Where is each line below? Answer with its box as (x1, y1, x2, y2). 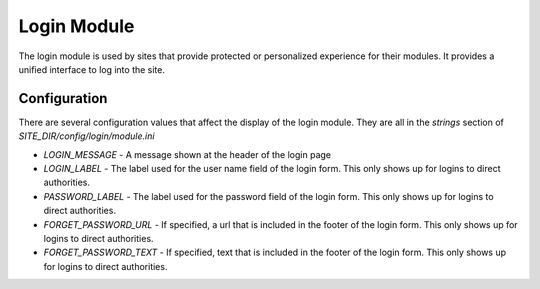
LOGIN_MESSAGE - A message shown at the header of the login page (43, 148, 332, 160)
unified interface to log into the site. (18, 63, 165, 75)
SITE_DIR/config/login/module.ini (18, 130, 155, 142)
